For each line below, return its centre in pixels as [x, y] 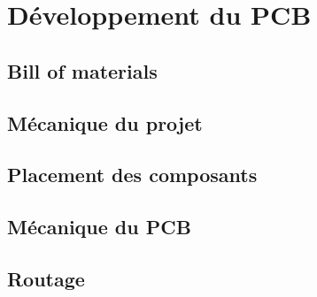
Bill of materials [82, 70]
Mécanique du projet [105, 122]
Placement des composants [132, 175]
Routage [46, 278]
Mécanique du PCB [99, 227]
